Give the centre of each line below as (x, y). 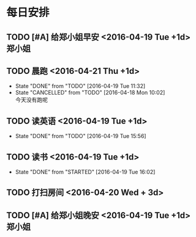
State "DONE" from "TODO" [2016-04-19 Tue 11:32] (80, 86)
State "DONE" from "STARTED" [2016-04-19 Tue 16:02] (85, 172)
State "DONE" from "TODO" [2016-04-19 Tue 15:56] (81, 136)
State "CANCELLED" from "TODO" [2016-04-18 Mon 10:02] (90, 93)
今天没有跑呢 (31, 100)
